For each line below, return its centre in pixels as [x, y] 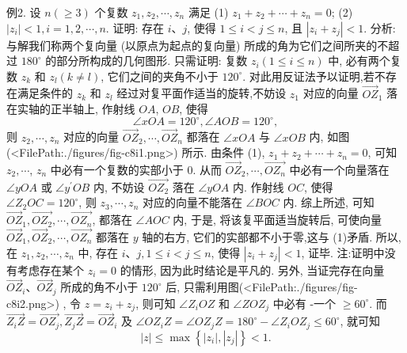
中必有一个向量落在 [339, 169]
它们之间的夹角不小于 [163, 76]
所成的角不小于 [99, 287]
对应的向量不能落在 [192, 202]
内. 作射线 [259, 186]
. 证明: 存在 [135, 27]
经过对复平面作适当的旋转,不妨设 [202, 93]
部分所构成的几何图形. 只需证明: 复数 [152, 61]
